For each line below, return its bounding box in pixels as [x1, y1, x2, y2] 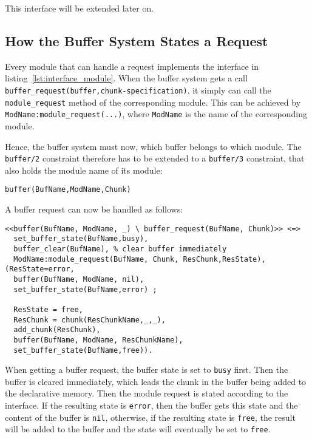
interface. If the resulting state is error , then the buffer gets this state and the [5, 399, 298, 412]
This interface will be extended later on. [5, 2, 154, 14]
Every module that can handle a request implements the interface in [5, 60, 259, 72]
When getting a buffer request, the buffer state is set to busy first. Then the [5, 363, 288, 376]
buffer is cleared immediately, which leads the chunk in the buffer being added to [5, 375, 307, 387]
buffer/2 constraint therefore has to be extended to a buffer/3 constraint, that [5, 152, 305, 165]
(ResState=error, [5, 265, 75, 274]
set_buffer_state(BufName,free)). [13, 345, 153, 355]
